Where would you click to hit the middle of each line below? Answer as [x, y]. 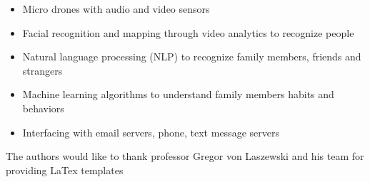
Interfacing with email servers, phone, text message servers [151, 132]
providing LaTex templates [65, 170]
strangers [42, 70]
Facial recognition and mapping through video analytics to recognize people [188, 32]
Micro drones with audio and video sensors [116, 9]
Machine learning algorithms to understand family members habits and [178, 94]
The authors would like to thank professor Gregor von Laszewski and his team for [185, 156]
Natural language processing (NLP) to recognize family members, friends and [192, 57]
